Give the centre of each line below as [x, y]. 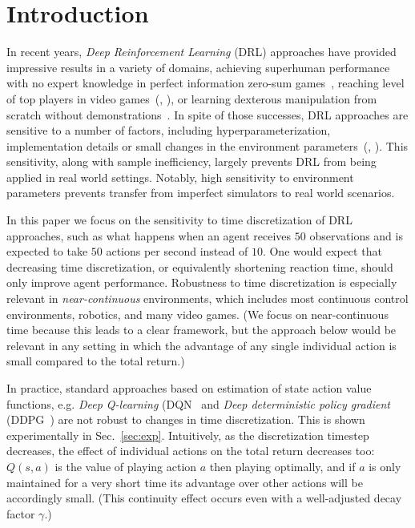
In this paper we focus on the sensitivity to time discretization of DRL [179, 220]
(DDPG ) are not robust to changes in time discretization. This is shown [186, 419]
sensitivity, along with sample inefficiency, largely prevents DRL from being [191, 161]
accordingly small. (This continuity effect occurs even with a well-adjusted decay [204, 498]
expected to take [47, 251]
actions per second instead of [177, 251]
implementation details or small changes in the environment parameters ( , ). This [207, 145]
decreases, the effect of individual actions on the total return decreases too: [191, 451]
